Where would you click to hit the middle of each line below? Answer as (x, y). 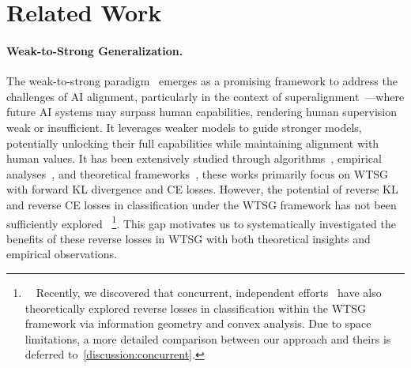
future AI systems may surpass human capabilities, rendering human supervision (202, 112)
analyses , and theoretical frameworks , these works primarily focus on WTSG (198, 173)
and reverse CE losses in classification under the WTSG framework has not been (202, 204)
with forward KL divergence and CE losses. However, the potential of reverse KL (202, 189)
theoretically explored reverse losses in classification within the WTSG (195, 308)
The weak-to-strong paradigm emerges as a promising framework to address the (202, 81)
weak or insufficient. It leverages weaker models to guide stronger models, (184, 127)
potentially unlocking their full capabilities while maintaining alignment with (193, 143)
